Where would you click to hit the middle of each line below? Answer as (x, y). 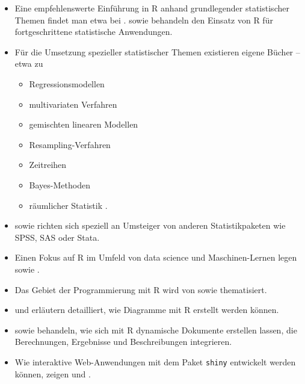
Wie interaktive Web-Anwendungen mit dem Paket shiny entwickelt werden (155, 361)
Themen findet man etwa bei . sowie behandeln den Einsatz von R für (144, 20)
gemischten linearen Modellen (84, 124)
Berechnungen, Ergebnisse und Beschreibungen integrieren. (123, 342)
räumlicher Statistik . (68, 205)
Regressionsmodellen (67, 83)
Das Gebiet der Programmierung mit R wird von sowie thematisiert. (141, 289)
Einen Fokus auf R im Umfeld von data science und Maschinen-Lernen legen (156, 257)
